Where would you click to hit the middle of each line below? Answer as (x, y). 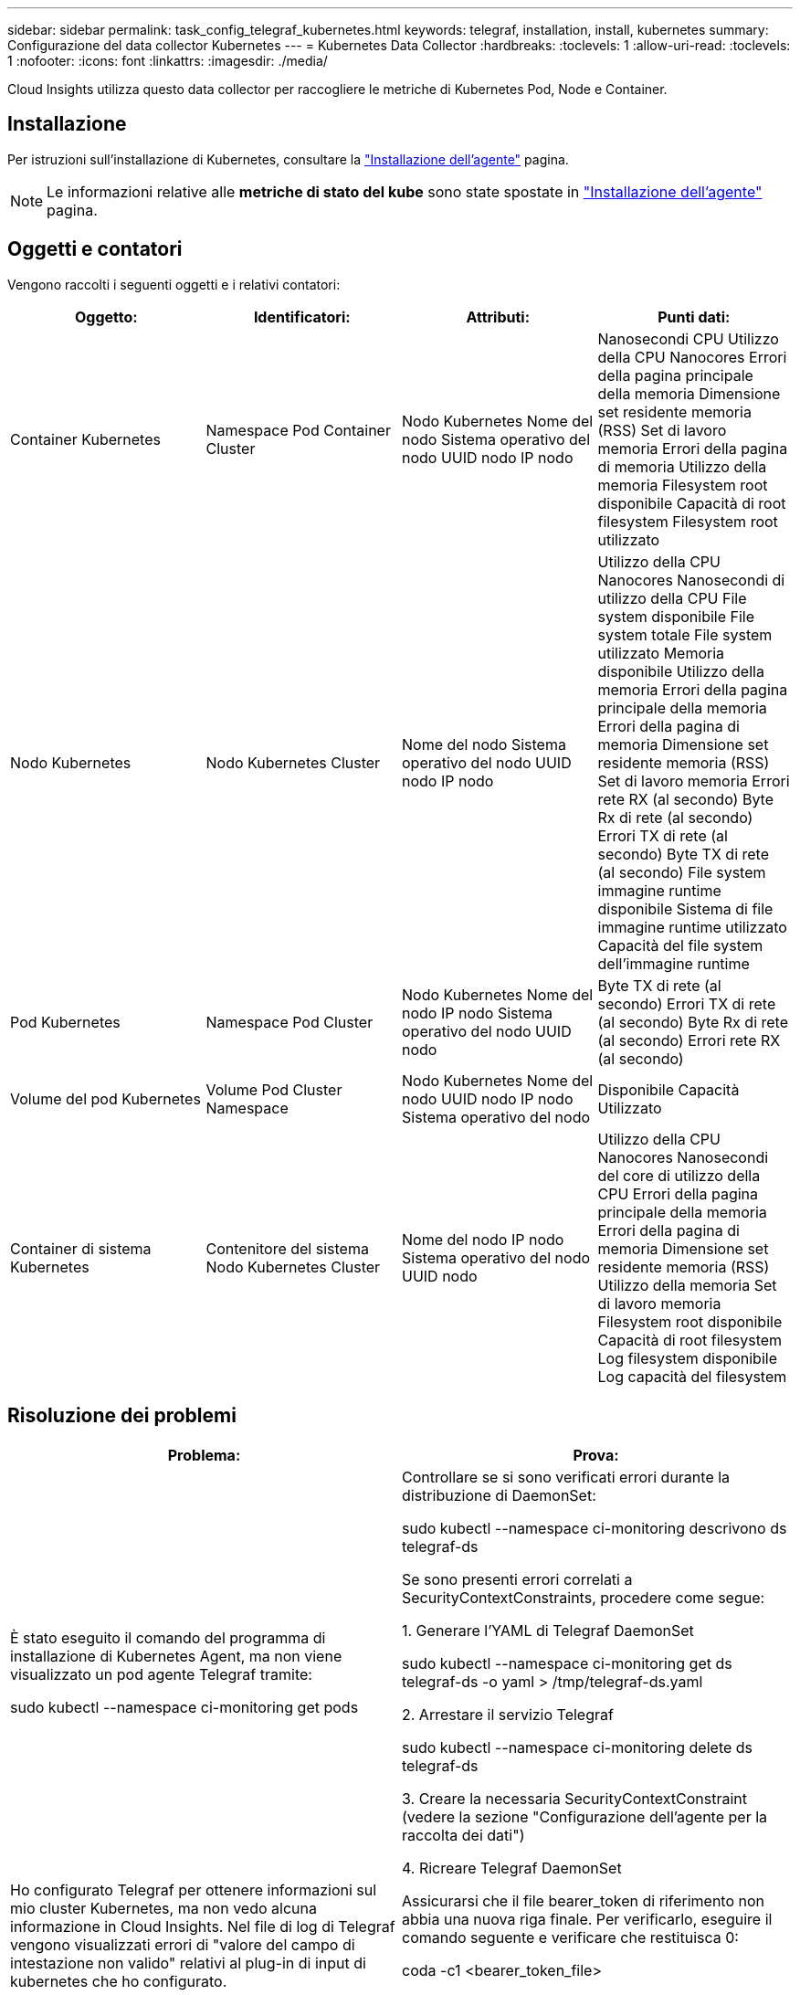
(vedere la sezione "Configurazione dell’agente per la (585, 1816)
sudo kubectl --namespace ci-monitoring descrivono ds (595, 1528)
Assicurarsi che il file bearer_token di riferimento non (584, 1900)
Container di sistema (81, 1248)
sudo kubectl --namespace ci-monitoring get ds (567, 1663)
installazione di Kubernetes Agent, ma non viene (176, 1656)
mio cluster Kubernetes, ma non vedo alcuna (163, 1908)
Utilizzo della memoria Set (687, 1285)
